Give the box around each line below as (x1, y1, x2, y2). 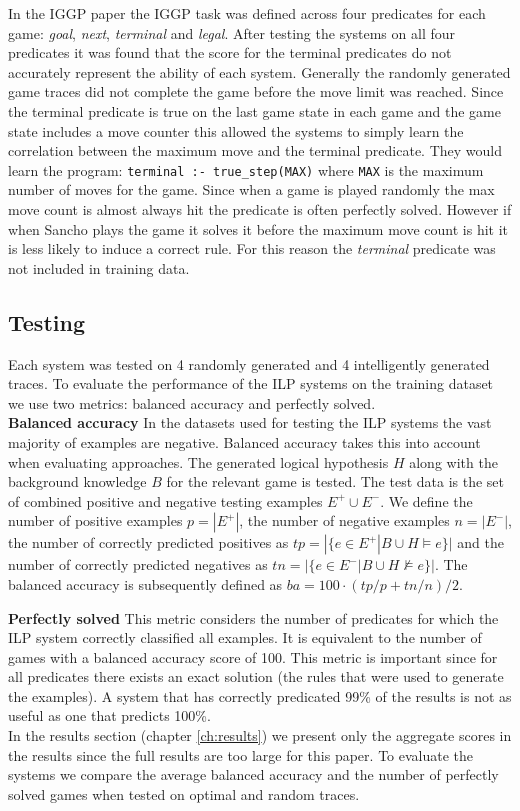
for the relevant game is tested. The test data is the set (166, 471, 505, 492)
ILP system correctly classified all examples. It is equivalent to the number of (8, 627, 482, 648)
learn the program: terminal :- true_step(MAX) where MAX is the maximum (8, 159, 484, 180)
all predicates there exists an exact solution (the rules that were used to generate (8, 666, 504, 687)
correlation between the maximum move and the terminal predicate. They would (8, 140, 503, 161)
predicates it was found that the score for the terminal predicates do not (8, 42, 452, 63)
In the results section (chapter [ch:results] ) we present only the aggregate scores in (8, 725, 512, 746)
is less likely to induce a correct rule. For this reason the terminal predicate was (8, 238, 496, 259)
